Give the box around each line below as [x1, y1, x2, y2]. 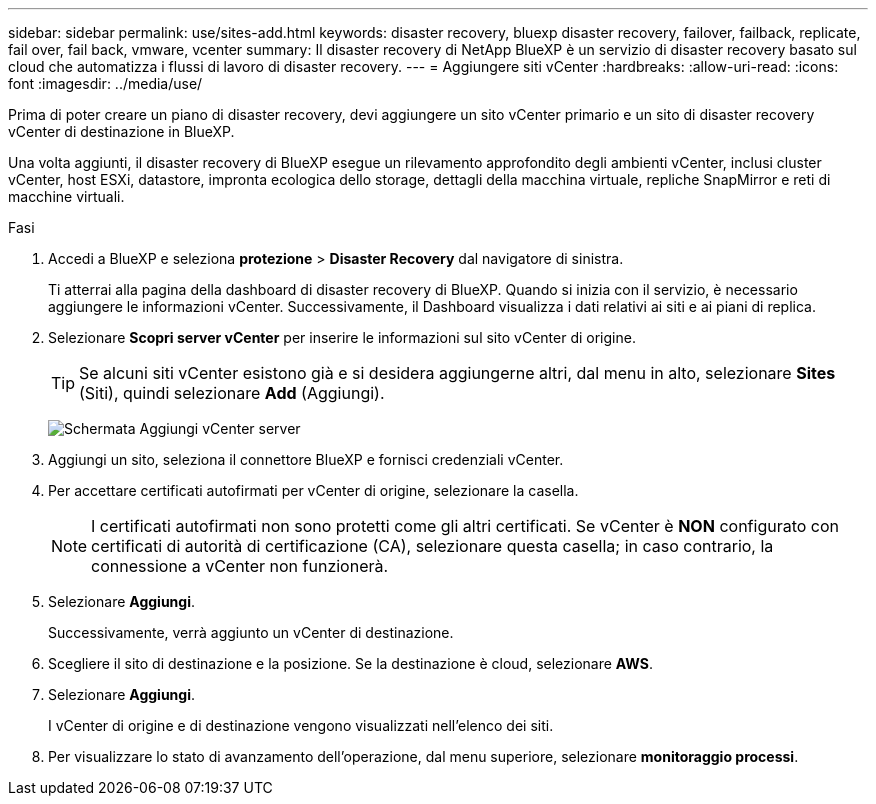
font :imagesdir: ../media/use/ [8, 75, 203, 92]
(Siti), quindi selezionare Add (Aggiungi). [79, 383, 385, 403]
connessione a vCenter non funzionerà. [91, 556, 389, 576]
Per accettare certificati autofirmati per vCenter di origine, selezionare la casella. [48, 482, 579, 499]
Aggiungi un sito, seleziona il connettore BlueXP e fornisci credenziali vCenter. [48, 451, 564, 468]
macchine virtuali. [8, 188, 125, 205]
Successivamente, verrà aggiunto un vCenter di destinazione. [48, 624, 454, 641]
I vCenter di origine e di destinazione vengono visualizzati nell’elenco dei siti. [48, 717, 554, 734]
